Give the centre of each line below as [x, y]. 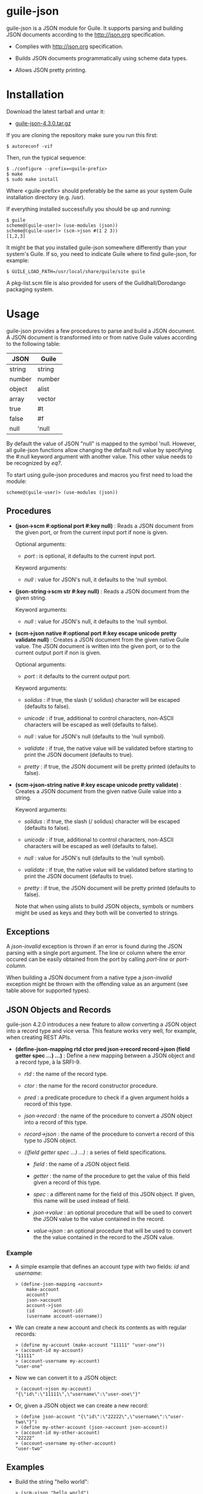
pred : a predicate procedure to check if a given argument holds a [106, 1097]
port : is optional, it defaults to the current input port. [90, 556]
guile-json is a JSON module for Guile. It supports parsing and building [95, 28]
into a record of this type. [56, 1122]
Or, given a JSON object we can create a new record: [82, 1405]
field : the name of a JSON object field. [82, 1164]
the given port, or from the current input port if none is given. [91, 532]
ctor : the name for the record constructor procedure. [91, 1086]
